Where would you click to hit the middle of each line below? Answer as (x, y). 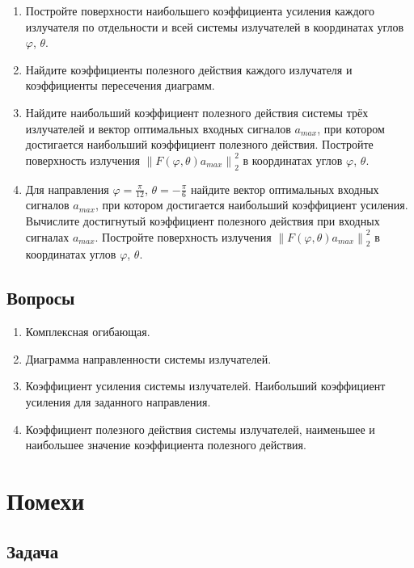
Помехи (46, 500)
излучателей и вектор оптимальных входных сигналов (158, 128)
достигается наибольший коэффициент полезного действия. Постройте (199, 144)
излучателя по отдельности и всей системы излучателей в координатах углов (215, 26)
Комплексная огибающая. (88, 332)
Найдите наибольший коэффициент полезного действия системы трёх (197, 112)
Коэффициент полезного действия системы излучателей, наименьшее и (200, 429)
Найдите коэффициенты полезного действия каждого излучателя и (189, 69)
